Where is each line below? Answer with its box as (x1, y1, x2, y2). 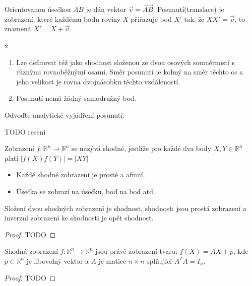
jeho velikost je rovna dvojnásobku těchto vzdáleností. (16, 76, 180, 86)
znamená (4, 23, 31, 34)
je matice (98, 255, 126, 266)
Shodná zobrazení (4, 246, 58, 256)
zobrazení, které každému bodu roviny (4, 13, 121, 24)
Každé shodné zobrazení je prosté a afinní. (16, 169, 145, 180)
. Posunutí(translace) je (153, 4, 224, 14)
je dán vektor (86, 4, 126, 14)
